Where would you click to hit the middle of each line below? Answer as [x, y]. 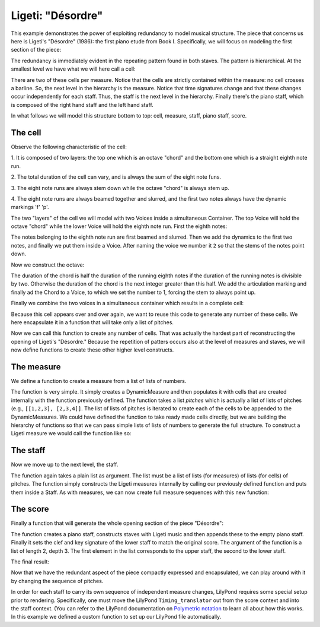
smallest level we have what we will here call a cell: [73, 69]
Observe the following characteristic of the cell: [69, 147]
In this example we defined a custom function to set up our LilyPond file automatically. [116, 617]
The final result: [30, 562]
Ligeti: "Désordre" [57, 15]
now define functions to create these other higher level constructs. [92, 350]
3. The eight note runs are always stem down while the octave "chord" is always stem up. [120, 188]
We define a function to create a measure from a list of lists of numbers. [99, 381]
